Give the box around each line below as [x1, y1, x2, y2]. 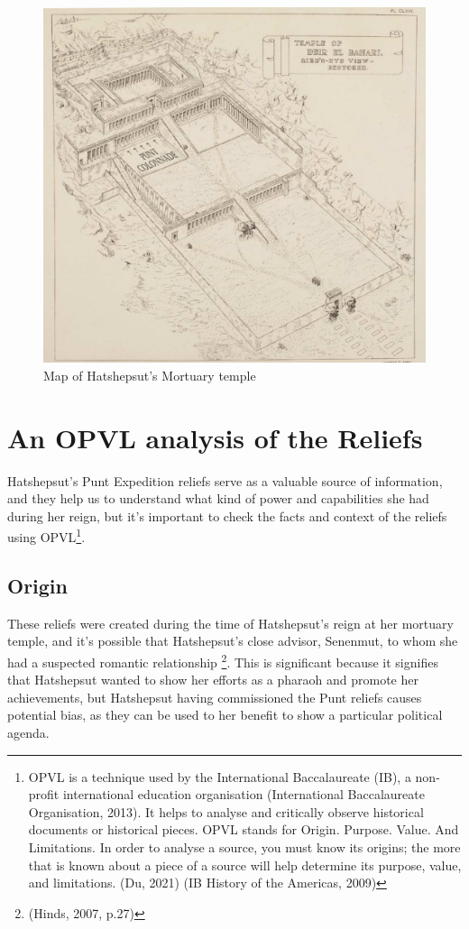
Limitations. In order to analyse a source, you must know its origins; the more [28, 837, 461, 856]
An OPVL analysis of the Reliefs [7, 419, 423, 455]
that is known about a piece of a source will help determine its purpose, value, [28, 855, 462, 874]
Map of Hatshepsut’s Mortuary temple [43, 365, 256, 384]
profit [28, 785, 60, 804]
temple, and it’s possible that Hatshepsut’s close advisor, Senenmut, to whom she [7, 631, 458, 650]
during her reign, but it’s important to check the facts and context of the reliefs [7, 506, 447, 525]
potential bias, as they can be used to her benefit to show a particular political [7, 705, 443, 724]
